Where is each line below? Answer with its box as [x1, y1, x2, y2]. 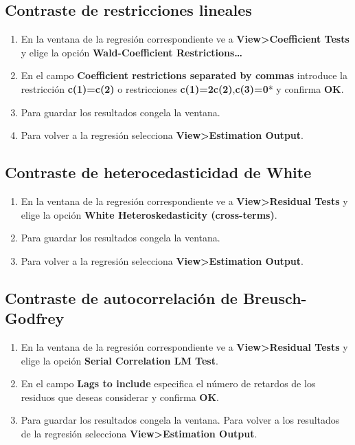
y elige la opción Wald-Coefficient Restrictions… [21, 45, 243, 59]
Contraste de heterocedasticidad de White [5, 162, 312, 183]
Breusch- [242, 287, 307, 308]
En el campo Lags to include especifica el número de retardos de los [21, 376, 316, 391]
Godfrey [5, 307, 65, 329]
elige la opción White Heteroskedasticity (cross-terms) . [21, 207, 277, 221]
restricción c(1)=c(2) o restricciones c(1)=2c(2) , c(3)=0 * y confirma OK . [21, 81, 344, 96]
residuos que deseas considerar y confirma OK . [21, 389, 219, 404]
